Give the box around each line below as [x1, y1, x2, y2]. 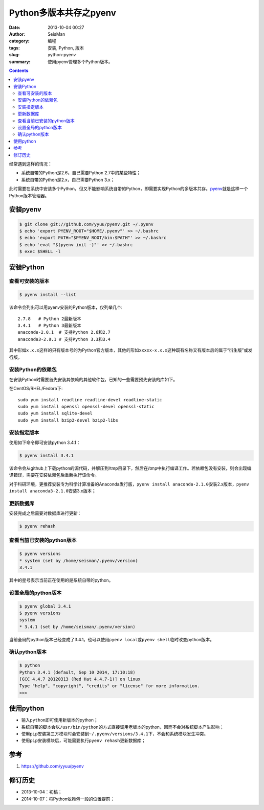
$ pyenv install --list [19, 292, 77, 298]
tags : [9, 45, 20, 51]
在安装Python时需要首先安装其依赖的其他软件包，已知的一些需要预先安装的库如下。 [9, 376, 178, 382]
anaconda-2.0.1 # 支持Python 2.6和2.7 [18, 329, 111, 335]
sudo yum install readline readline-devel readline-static [18, 397, 162, 402]
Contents [9, 68, 29, 73]
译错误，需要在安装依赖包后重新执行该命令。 [9, 472, 99, 478]
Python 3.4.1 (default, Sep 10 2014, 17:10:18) [19, 670, 135, 675]
